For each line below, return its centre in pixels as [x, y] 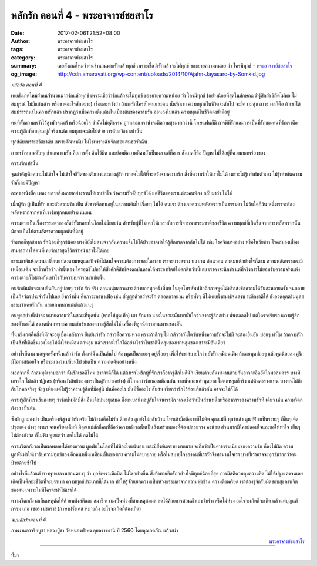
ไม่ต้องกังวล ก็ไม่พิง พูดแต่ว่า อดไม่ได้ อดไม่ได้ [55, 436]
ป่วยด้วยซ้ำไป [23, 463]
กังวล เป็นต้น [23, 408]
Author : [21, 41]
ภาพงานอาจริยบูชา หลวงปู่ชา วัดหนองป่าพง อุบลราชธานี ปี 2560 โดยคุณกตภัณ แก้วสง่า [95, 530]
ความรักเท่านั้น [25, 163]
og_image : [24, 74]
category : [23, 57]
